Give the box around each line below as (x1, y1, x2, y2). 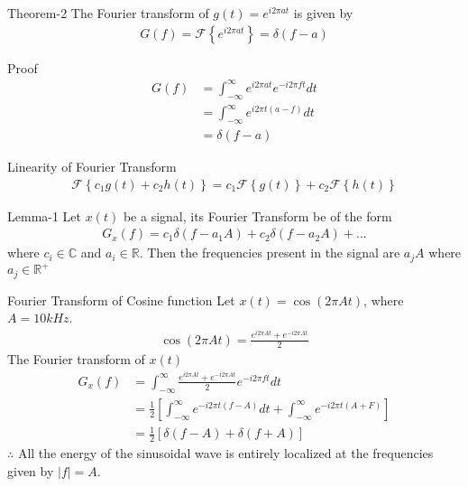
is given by (293, 4, 353, 22)
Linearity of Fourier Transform (7, 156, 177, 175)
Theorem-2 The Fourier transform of (7, 4, 209, 22)
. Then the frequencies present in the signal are (139, 243, 400, 262)
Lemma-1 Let (7, 206, 82, 225)
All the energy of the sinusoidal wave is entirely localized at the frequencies (17, 444, 434, 463)
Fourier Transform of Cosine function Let (7, 290, 235, 309)
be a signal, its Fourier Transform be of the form (123, 206, 392, 225)
